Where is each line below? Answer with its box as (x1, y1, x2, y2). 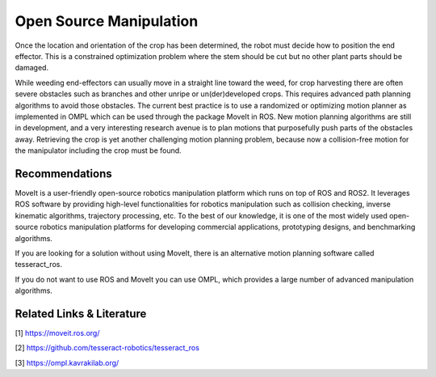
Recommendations (15, 167, 112, 180)
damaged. (15, 63, 48, 73)
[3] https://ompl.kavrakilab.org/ (15, 358, 119, 367)
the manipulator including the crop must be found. (15, 146, 182, 155)
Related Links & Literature (15, 307, 147, 320)
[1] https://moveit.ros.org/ (15, 328, 100, 337)
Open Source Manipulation (15, 12, 199, 30)
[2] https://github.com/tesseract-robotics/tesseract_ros (15, 343, 199, 353)
